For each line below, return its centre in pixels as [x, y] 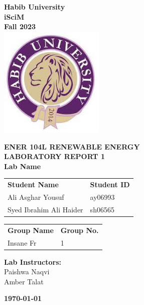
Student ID [110, 184]
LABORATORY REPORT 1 [54, 156]
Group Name [31, 230]
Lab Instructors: [33, 261]
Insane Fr [22, 242]
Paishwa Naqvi [27, 272]
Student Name [33, 184]
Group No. [80, 230]
